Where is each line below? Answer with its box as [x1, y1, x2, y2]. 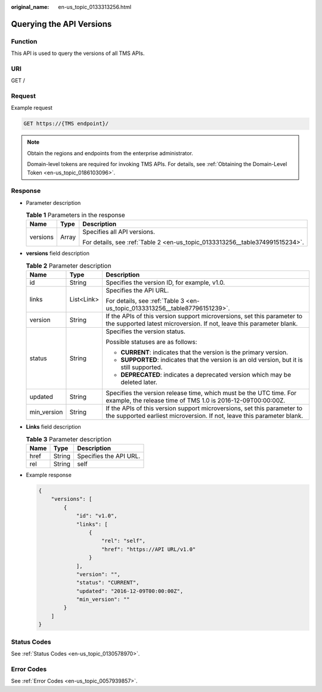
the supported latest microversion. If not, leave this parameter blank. [105, 319, 298, 328]
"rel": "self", [101, 537, 146, 545]
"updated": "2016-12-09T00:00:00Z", [76, 588, 184, 594]
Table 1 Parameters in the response [26, 211, 125, 219]
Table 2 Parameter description [26, 262, 112, 270]
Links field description [26, 423, 82, 430]
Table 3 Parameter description [26, 435, 112, 443]
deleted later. [120, 378, 157, 386]
